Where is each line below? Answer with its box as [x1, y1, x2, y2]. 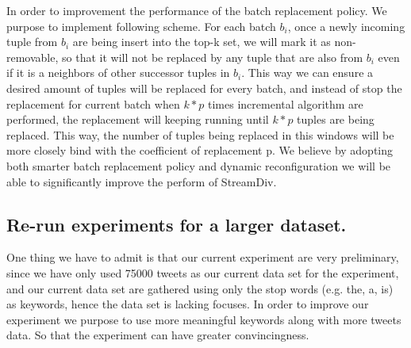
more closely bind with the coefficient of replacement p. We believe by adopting [6, 142, 394, 159]
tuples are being [297, 111, 375, 128]
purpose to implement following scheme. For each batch [6, 17, 276, 34]
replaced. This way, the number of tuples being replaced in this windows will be [6, 126, 394, 143]
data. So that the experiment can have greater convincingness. [6, 327, 309, 343]
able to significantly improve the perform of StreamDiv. [6, 173, 277, 189]
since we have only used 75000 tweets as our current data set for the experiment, [6, 264, 399, 281]
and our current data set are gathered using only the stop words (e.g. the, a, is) [6, 280, 394, 296]
